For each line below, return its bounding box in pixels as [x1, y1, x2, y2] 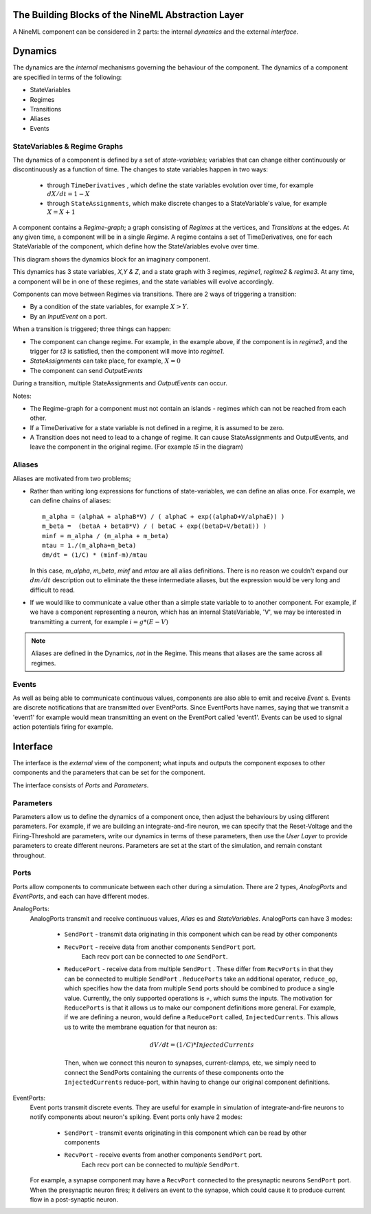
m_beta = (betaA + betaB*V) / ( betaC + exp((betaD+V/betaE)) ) [42, 522, 267, 530]
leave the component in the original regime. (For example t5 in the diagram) [30, 443, 244, 451]
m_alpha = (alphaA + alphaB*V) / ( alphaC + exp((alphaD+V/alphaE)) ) [42, 513, 285, 520]
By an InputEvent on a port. [30, 312, 107, 320]
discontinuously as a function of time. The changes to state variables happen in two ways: [12, 165, 268, 173]
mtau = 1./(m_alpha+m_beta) [42, 541, 137, 549]
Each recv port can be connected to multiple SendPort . [81, 1160, 240, 1169]
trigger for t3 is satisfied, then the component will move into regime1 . [30, 347, 225, 355]
